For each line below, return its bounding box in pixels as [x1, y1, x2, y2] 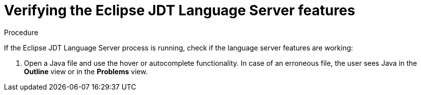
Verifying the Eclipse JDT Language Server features [4, 2, 355, 19]
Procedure [4, 28, 38, 37]
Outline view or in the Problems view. [24, 67, 148, 76]
